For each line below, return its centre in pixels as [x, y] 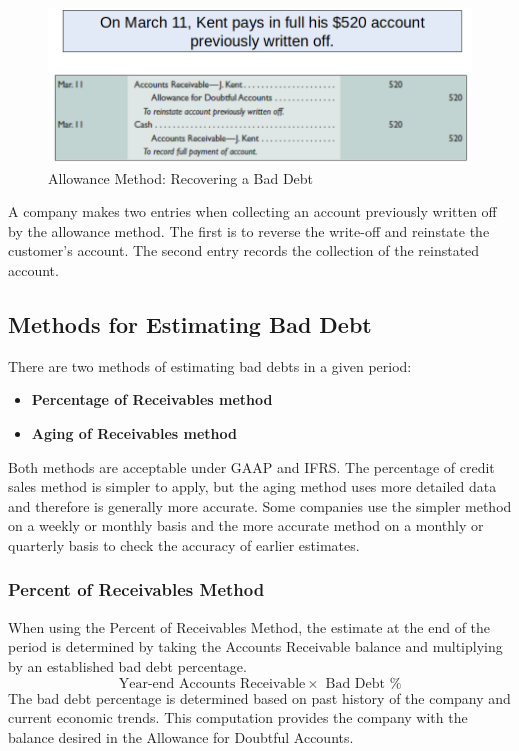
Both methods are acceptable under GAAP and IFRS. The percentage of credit [251, 466]
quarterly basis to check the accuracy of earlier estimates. [184, 544]
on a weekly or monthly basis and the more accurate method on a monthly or [246, 525]
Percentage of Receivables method [152, 399]
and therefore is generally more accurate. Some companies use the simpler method [260, 505]
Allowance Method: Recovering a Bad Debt [181, 177]
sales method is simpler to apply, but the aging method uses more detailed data [252, 486]
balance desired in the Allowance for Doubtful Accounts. [181, 736]
